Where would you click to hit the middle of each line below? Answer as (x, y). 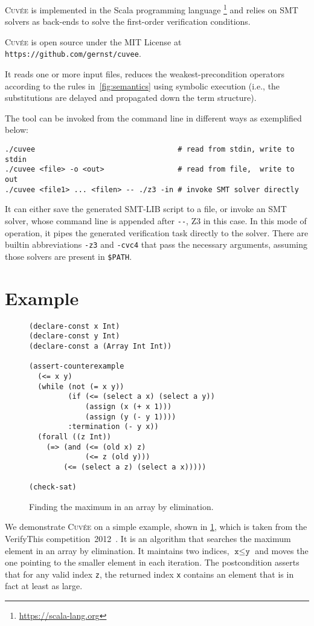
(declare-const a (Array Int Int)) (101, 346)
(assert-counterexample (77, 366)
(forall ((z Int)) (75, 437)
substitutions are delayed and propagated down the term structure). (131, 98)
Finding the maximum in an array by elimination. (121, 506)
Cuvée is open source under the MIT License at (93, 41)
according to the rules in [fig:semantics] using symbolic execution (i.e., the (143, 86)
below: (17, 130)
